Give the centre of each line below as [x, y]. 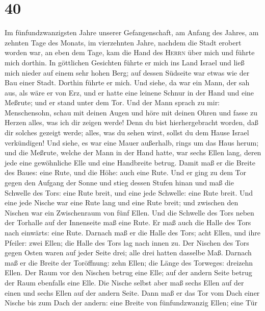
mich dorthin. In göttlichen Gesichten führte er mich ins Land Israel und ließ [125, 62]
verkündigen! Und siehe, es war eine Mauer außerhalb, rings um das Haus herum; [132, 142]
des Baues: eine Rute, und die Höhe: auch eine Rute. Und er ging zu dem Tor [126, 172]
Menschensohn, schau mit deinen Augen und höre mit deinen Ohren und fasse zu [131, 112]
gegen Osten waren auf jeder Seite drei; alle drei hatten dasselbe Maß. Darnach [128, 253]
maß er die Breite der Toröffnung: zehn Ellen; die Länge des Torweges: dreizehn [129, 262]
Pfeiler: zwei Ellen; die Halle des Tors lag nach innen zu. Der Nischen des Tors [127, 242]
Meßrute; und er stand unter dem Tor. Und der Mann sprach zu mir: [112, 102]
